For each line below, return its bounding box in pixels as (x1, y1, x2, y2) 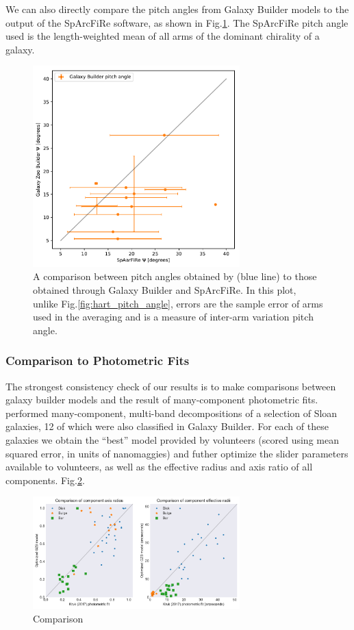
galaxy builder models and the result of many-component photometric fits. (5, 392, 318, 407)
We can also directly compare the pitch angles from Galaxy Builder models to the (5, 2, 349, 16)
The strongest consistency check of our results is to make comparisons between (5, 379, 336, 393)
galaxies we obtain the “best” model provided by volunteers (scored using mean (5, 433, 339, 447)
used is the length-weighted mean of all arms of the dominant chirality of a (5, 29, 320, 43)
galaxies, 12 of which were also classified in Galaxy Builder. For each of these (5, 419, 329, 433)
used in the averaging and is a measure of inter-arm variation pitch (33, 310, 314, 324)
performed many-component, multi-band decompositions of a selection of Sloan (5, 405, 338, 420)
